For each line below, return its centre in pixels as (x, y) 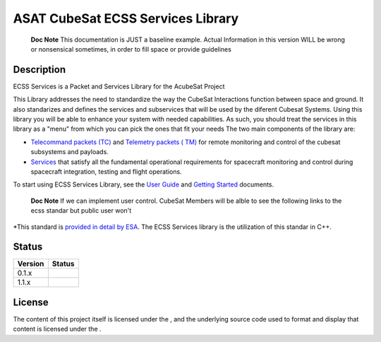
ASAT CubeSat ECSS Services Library (126, 18)
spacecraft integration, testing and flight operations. (107, 171)
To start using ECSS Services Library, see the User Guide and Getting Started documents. (144, 184)
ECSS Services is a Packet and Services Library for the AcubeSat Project (119, 86)
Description (40, 70)
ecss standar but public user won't (81, 211)
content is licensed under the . (57, 329)
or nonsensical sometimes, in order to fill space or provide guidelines (131, 49)
